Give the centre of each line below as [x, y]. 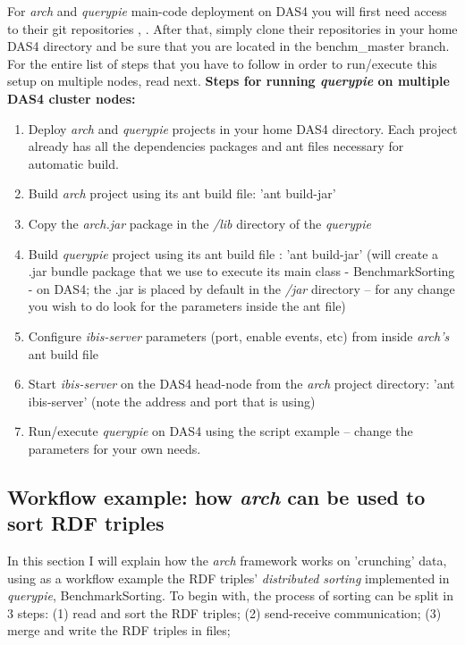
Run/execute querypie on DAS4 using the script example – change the [220, 431]
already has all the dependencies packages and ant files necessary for [216, 146]
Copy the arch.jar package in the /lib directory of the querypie [199, 223]
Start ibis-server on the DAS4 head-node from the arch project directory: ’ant [241, 384]
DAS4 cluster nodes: [72, 98]
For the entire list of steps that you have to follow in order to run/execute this [222, 63]
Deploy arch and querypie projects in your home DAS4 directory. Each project [243, 128]
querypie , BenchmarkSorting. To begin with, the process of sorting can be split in [230, 595]
